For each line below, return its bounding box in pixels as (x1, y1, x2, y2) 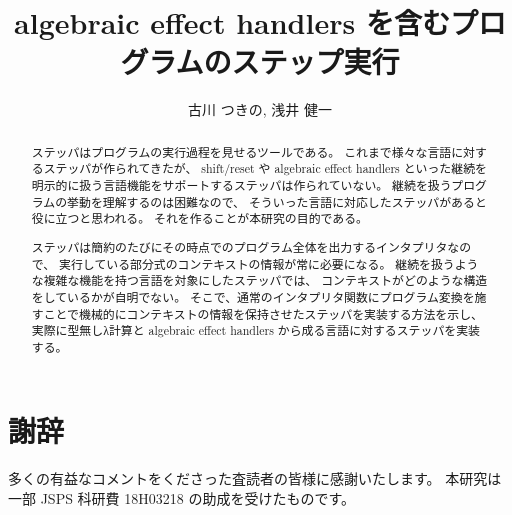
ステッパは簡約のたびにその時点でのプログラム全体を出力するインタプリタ (31, 238, 448, 255)
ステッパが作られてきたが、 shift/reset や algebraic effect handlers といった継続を (43, 160, 487, 177)
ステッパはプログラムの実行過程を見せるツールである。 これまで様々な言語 (31, 143, 452, 160)
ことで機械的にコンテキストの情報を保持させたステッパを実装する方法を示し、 (43, 305, 483, 322)
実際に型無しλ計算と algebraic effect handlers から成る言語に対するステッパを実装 (31, 322, 480, 339)
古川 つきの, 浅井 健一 (188, 99, 332, 120)
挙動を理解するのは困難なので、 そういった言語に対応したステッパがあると (67, 193, 487, 210)
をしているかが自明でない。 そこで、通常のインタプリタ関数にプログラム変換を (31, 288, 475, 305)
